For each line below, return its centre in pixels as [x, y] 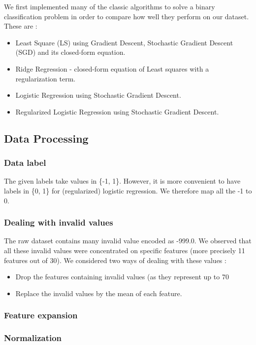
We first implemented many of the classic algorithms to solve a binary [110, 6]
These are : [21, 26]
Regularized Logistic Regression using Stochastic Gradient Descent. [117, 111]
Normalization [33, 338]
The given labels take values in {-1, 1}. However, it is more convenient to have [122, 181]
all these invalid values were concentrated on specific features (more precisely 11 [125, 250]
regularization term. [46, 78]
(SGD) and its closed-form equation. [70, 52]
